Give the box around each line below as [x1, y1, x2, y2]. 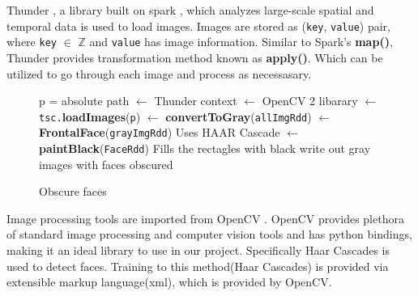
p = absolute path [39, 92, 130, 109]
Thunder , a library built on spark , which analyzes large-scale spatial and [6, 2, 374, 18]
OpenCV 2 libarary [262, 92, 358, 109]
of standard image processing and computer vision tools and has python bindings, [6, 226, 412, 243]
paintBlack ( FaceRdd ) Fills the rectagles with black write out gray [39, 140, 371, 156]
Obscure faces [39, 183, 107, 200]
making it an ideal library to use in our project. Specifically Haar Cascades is [6, 242, 390, 259]
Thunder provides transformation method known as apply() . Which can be [6, 49, 383, 66]
